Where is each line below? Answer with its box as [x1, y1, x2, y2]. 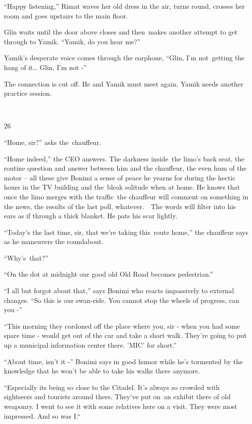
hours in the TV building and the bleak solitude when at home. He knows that [4, 182, 240, 192]
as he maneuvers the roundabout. [4, 236, 104, 247]
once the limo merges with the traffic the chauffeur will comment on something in [4, 191, 249, 201]
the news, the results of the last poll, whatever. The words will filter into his [4, 201, 236, 211]
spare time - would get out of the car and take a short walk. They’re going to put [4, 330, 247, 340]
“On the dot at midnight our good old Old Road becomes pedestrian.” [4, 269, 213, 279]
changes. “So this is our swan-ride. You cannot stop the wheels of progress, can [4, 295, 239, 305]
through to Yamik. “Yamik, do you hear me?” [4, 36, 141, 46]
